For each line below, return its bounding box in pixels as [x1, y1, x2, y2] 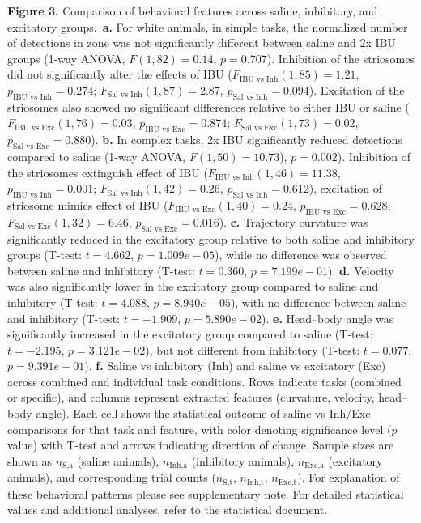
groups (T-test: [7, 246, 82, 263]
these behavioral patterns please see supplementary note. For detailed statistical [7, 485, 404, 502]
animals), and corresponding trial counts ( [7, 469, 216, 486]
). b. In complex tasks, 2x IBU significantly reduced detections [91, 131, 402, 148]
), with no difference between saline [230, 293, 406, 310]
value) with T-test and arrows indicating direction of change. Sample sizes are [7, 436, 394, 453]
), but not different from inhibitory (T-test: [145, 341, 360, 358]
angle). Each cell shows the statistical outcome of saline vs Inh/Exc [36, 405, 371, 422]
